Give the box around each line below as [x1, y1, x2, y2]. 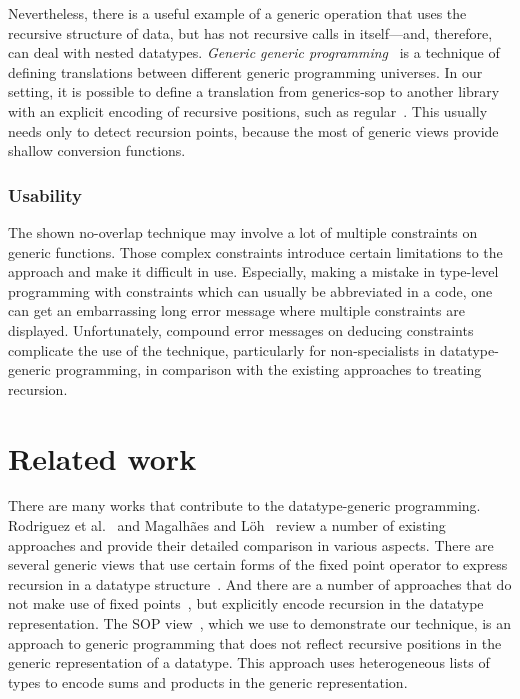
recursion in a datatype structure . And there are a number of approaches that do [8, 573, 512, 594]
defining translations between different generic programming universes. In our [8, 61, 483, 82]
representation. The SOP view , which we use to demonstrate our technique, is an [8, 613, 512, 633]
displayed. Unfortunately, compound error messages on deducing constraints [8, 319, 474, 340]
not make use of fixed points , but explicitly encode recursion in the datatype [8, 593, 484, 614]
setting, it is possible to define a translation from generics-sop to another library [8, 81, 500, 102]
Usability [8, 182, 82, 207]
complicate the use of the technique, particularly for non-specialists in [8, 339, 436, 360]
